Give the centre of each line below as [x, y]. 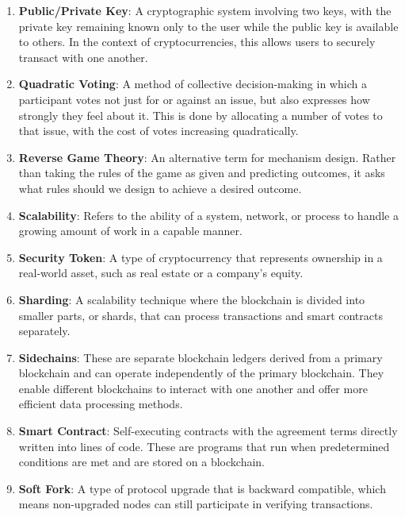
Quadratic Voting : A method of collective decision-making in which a [193, 84]
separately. [44, 331]
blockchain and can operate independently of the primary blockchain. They [201, 373]
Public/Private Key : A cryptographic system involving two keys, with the [205, 10]
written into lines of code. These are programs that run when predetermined [204, 446]
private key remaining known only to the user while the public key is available [208, 26]
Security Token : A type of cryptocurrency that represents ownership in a [201, 257]
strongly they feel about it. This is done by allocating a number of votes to [201, 115]
